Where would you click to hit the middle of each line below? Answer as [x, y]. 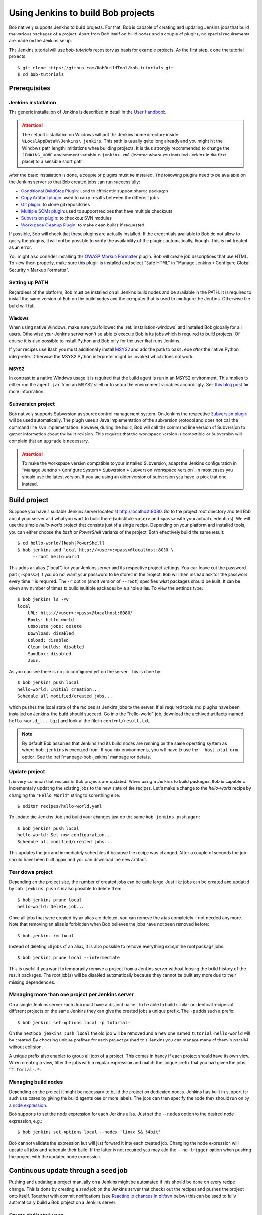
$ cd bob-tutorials [41, 74]
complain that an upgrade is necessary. [49, 441]
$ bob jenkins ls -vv [43, 599]
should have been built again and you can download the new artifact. [78, 860]
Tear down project [31, 872]
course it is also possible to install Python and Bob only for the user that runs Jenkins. [95, 341]
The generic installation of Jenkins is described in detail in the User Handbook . [88, 112]
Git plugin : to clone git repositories [56, 205]
